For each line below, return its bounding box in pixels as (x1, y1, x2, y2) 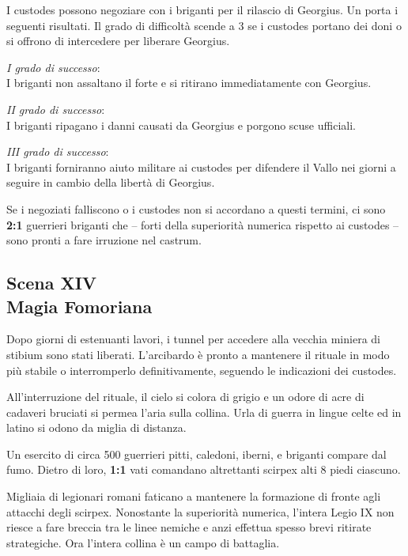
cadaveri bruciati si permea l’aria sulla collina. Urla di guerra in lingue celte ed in (6, 403, 402, 420)
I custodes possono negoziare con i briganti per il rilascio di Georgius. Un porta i (6, 2, 399, 17)
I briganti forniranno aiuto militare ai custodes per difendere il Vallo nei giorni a (6, 158, 396, 175)
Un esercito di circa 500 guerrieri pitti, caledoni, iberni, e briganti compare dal (6, 445, 387, 462)
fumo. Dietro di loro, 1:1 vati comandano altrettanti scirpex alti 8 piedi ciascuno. (6, 461, 401, 478)
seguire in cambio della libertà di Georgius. (6, 174, 215, 191)
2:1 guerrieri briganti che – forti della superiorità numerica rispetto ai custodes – (6, 216, 399, 233)
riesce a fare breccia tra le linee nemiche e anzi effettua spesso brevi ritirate (6, 519, 372, 535)
